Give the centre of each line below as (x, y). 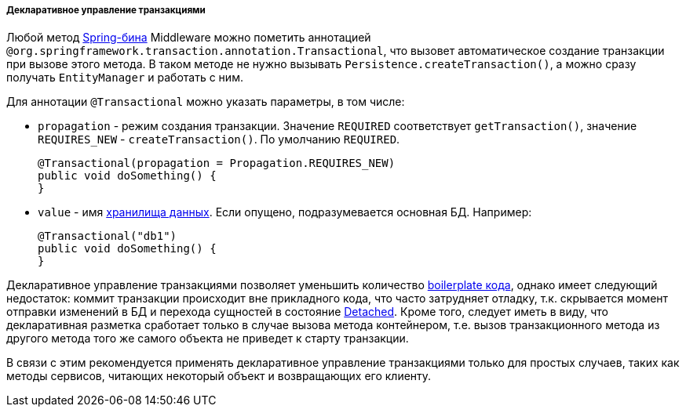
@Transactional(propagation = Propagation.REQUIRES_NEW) (217, 163)
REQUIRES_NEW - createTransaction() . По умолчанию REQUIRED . (219, 139)
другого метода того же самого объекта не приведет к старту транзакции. (208, 339)
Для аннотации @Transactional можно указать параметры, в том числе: (206, 102)
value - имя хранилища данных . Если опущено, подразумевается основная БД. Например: (285, 212)
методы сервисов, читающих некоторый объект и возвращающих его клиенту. (219, 376)
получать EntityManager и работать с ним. (125, 78)
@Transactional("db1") (108, 236)
